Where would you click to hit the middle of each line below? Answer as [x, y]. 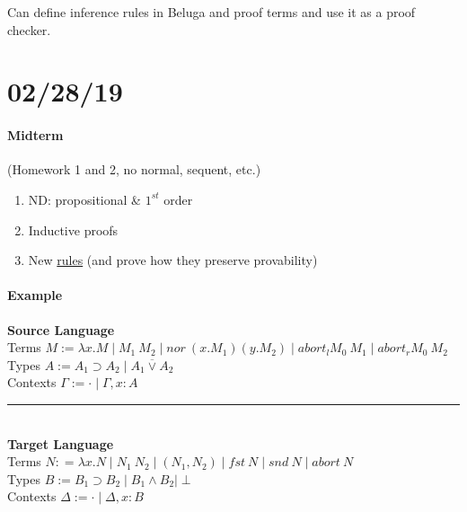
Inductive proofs [73, 230]
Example [35, 295]
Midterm [35, 135]
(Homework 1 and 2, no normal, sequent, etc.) [134, 169]
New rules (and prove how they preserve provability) [173, 260]
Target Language [61, 443]
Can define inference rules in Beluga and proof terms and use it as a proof [211, 12]
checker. [29, 29]
